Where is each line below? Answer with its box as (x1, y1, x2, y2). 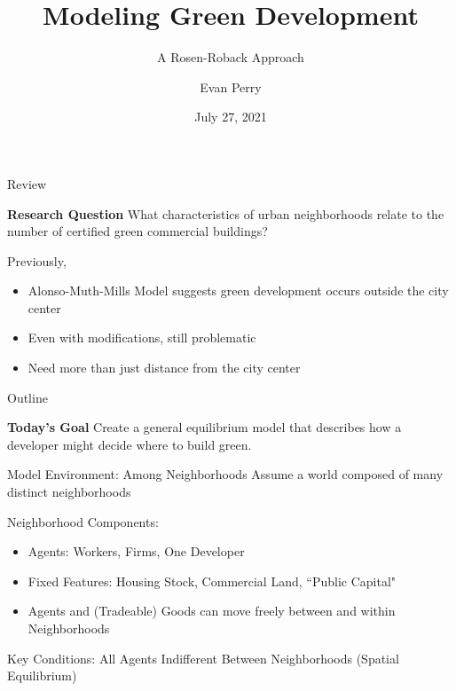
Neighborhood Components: (7, 512, 159, 530)
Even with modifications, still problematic (28, 328, 256, 347)
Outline (7, 388, 48, 406)
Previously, (7, 251, 67, 270)
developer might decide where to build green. (7, 435, 252, 453)
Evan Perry (200, 77, 262, 96)
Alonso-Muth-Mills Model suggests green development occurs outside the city (28, 281, 449, 300)
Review (7, 174, 47, 192)
